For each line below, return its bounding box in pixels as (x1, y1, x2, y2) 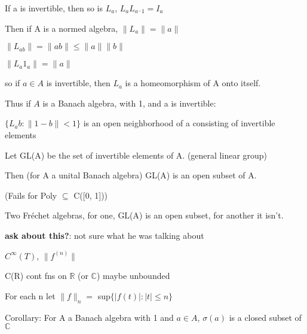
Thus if (5, 96, 31, 109)
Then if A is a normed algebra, (5, 22, 118, 34)
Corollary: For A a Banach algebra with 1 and (5, 311, 174, 323)
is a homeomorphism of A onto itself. (125, 77, 261, 89)
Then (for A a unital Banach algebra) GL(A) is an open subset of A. (5, 169, 257, 181)
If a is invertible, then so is (5, 2, 103, 14)
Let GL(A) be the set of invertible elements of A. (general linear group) (5, 148, 268, 161)
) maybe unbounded (96, 269, 170, 282)
